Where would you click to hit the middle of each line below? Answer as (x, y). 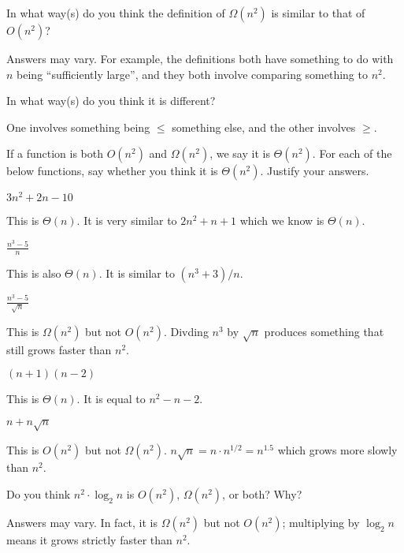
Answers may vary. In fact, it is (82, 523)
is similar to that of (318, 13)
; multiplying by (321, 523)
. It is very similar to (127, 220)
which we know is (282, 220)
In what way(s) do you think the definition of (116, 13)
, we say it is (240, 153)
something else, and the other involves (264, 127)
